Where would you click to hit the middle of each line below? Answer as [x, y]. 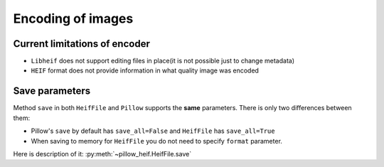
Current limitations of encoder [82, 44]
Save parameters [52, 91]
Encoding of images [73, 18]
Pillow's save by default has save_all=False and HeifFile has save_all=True [153, 131]
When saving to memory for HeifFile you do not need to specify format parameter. [156, 141]
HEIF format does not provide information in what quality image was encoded [145, 70]
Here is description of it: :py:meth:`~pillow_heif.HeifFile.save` [102, 153]
